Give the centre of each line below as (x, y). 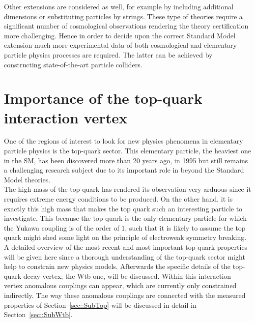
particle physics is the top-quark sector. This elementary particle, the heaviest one (128, 151)
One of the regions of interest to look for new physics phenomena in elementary (124, 141)
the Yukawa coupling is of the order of (62, 227)
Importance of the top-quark (103, 98)
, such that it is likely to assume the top (185, 227)
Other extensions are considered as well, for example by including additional (119, 6)
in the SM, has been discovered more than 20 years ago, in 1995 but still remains (126, 160)
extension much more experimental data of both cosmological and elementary (120, 45)
